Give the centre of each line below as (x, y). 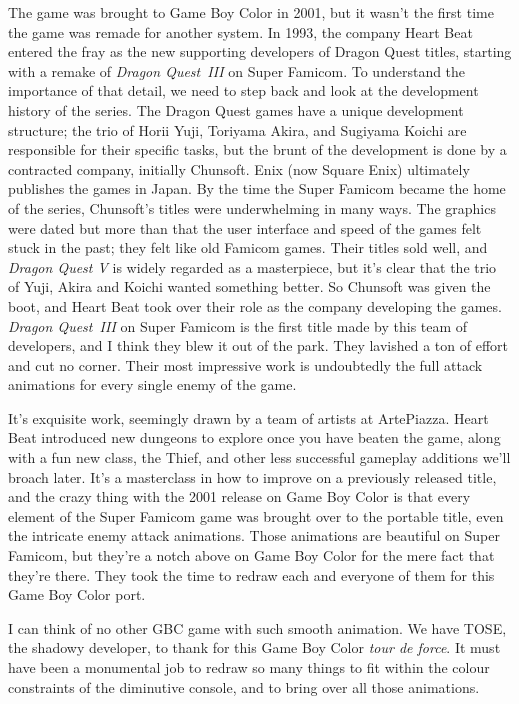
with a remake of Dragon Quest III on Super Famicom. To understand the (237, 70)
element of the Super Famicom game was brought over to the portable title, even (256, 515)
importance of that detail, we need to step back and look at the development (243, 90)
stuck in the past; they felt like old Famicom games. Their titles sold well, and (248, 247)
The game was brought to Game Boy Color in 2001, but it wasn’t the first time (251, 12)
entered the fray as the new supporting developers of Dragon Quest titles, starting (260, 51)
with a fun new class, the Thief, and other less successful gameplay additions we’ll (259, 457)
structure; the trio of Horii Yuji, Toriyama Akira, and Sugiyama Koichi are (237, 129)
